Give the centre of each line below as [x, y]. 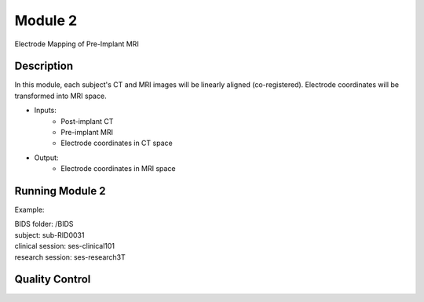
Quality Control [53, 280]
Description [44, 66]
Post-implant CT [87, 121]
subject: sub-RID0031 [49, 235]
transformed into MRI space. [60, 96]
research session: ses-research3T [70, 257]
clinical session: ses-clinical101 [65, 246]
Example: [29, 210]
